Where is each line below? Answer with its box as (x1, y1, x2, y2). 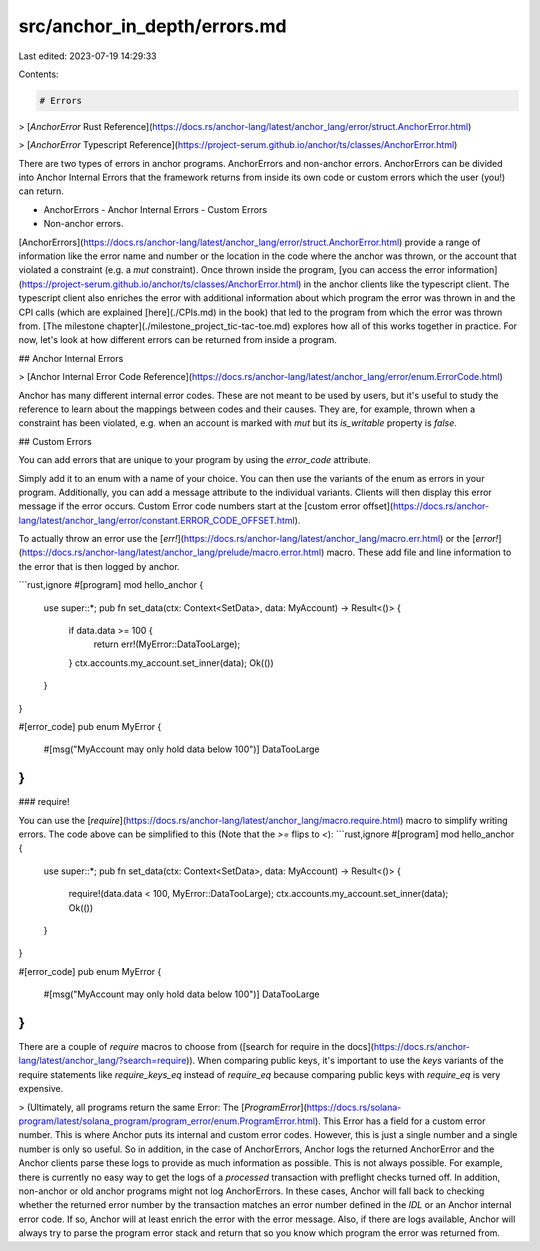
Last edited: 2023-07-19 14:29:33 (18, 50, 157, 62)
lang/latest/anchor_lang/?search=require (18, 1055, 187, 1067)
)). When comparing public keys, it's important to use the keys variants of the (185, 1055, 504, 1067)
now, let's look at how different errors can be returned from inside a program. (18, 334, 337, 346)
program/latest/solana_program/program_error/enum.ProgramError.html (18, 1115, 315, 1127)
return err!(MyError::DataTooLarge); (93, 638, 241, 650)
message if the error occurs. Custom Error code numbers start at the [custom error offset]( (18, 500, 394, 512)
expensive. (18, 1083, 64, 1095)
